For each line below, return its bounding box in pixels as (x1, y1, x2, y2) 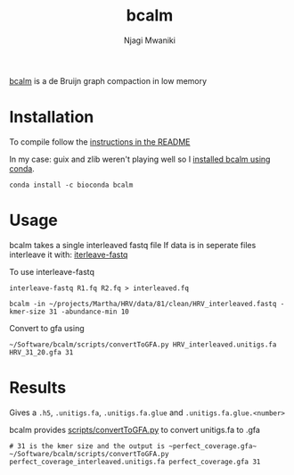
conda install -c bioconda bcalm (9, 180, 134, 189)
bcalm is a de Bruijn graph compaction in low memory (9, 75, 208, 86)
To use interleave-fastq (9, 266, 95, 277)
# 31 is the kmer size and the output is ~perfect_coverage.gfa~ (9, 441, 257, 451)
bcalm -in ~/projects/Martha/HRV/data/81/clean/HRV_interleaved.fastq (9, 299, 277, 308)
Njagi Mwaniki (123, 35, 176, 46)
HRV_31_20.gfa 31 (9, 347, 74, 357)
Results (9, 378, 67, 397)
